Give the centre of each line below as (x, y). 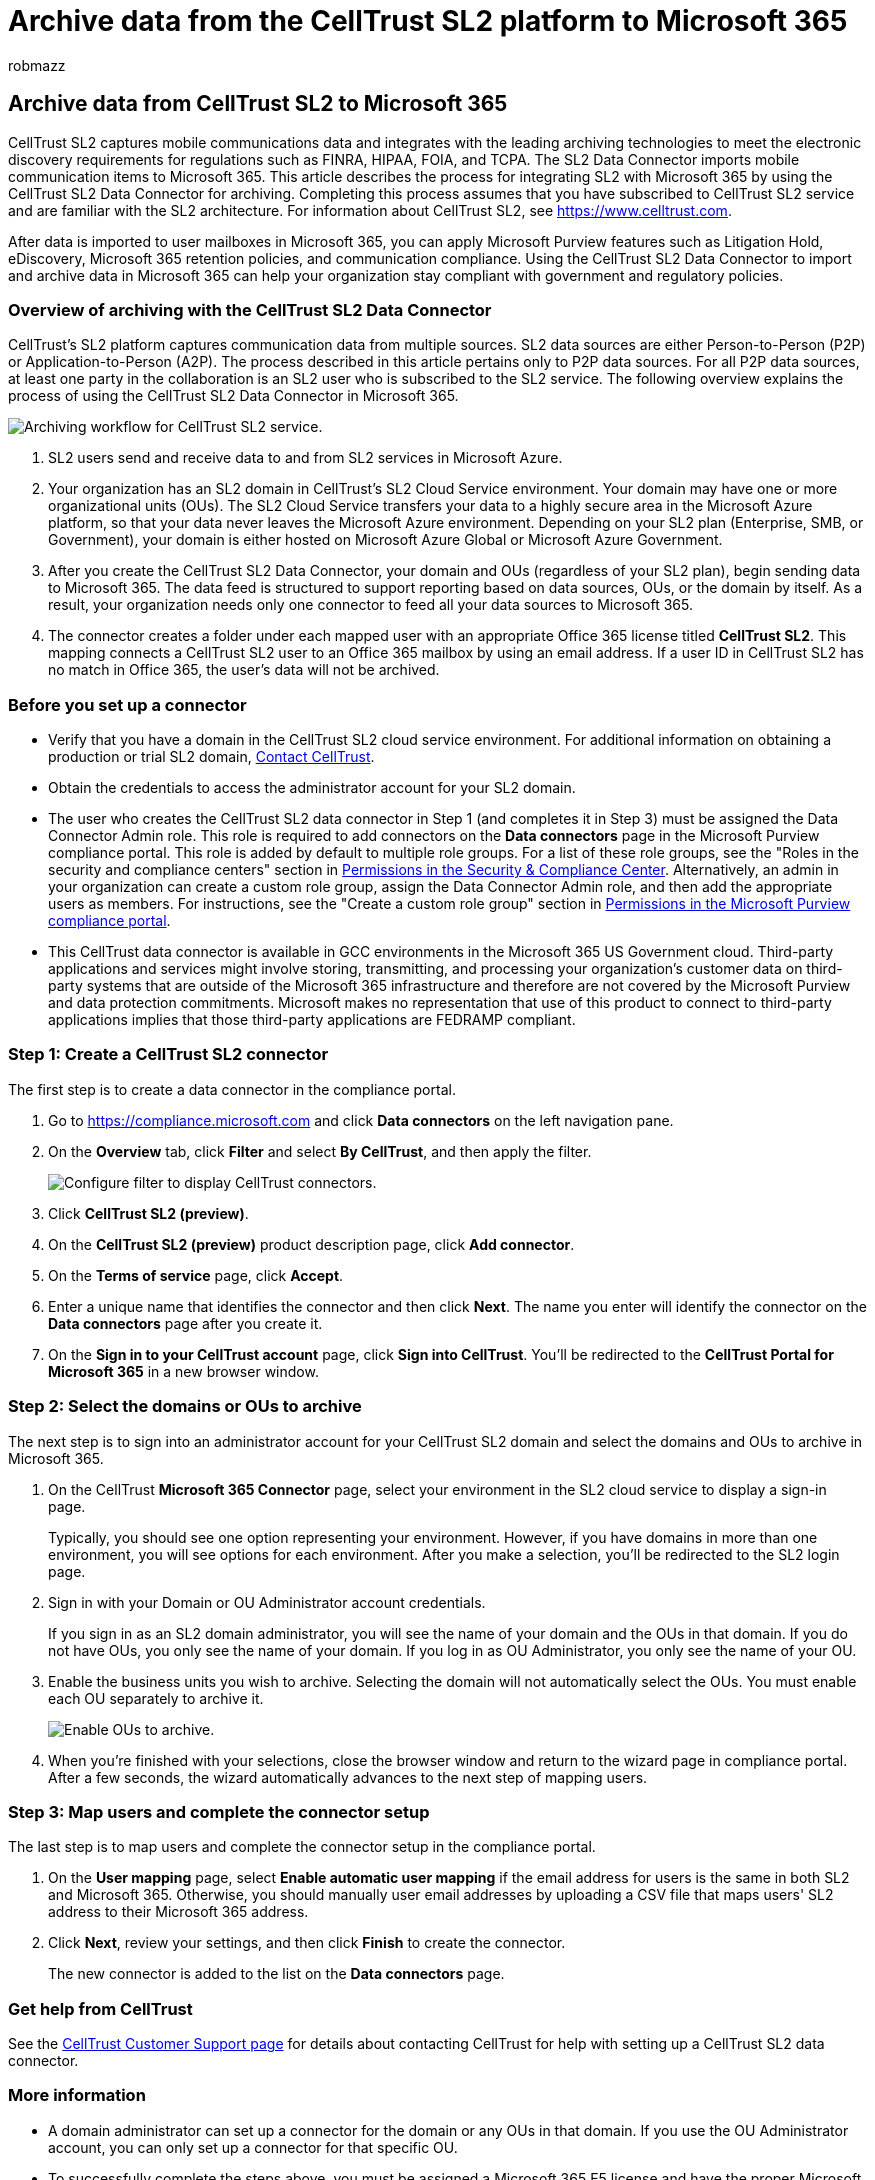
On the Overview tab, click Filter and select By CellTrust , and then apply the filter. (320, 1151)
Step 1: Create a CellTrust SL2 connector (168, 1054)
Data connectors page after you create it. (185, 1323)
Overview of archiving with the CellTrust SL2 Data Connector (250, 309)
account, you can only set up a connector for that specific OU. (253, 2147)
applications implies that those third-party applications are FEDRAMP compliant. (312, 1020)
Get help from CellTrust (100, 2008)
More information (77, 2095)
